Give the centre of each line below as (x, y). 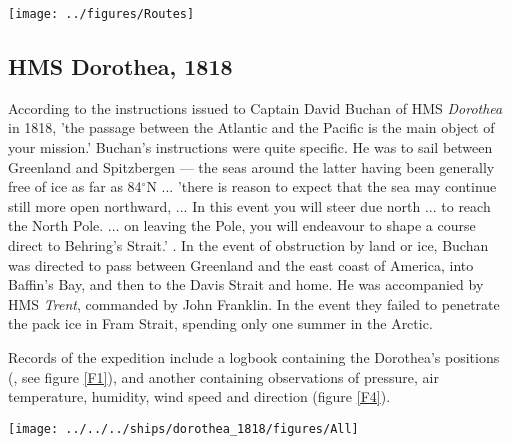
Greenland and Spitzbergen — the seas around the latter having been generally (251, 166)
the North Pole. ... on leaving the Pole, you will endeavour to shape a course (242, 225)
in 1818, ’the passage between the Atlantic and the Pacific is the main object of (251, 127)
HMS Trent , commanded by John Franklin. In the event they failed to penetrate (254, 303)
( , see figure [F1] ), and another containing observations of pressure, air (223, 376)
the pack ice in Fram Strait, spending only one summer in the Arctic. (220, 323)
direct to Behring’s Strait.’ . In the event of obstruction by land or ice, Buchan (248, 245)
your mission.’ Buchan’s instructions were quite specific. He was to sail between (250, 147)
